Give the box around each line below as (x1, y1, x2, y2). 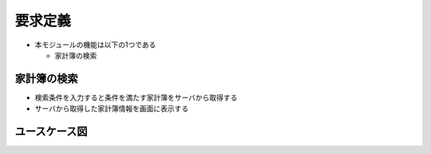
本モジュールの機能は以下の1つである (34, 40, 156, 49)
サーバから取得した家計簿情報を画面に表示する (34, 104, 189, 113)
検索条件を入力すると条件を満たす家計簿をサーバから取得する (34, 93, 238, 102)
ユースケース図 (14, 124, 88, 139)
